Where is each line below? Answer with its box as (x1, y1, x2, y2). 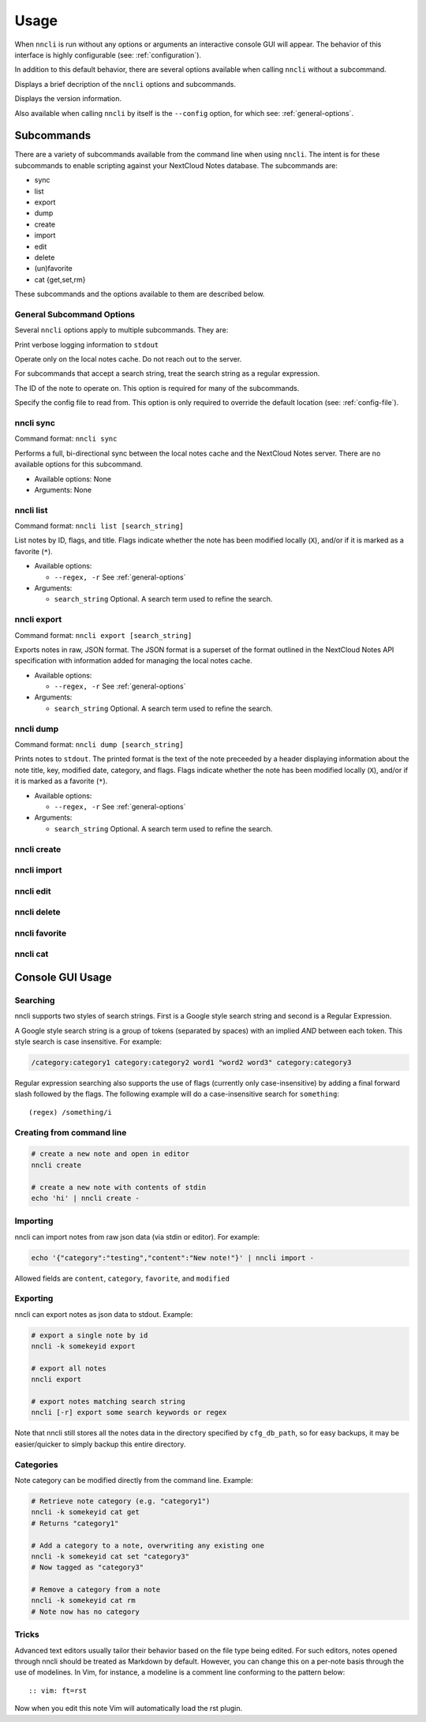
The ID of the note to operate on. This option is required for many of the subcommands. (14, 383, 300, 392)
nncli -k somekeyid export (31, 1342, 136, 1351)
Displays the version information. (14, 94, 122, 103)
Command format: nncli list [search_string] (14, 521, 185, 531)
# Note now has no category (31, 1607, 140, 1616)
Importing (14, 1216, 54, 1227)
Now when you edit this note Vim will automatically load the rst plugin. (14, 1704, 243, 1713)
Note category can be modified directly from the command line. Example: (14, 1475, 253, 1484)
